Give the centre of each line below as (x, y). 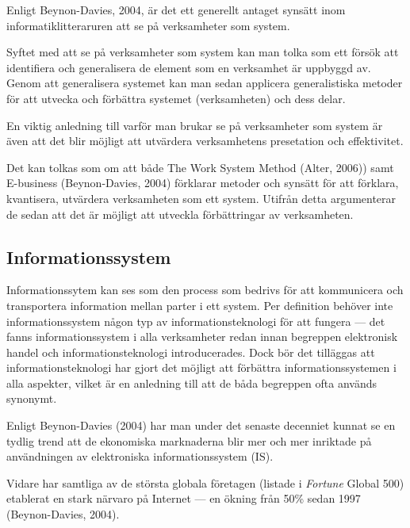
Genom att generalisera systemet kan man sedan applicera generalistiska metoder (205, 83)
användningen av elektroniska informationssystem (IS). (140, 456)
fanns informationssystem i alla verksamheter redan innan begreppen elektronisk (202, 337)
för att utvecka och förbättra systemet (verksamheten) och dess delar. (176, 98)
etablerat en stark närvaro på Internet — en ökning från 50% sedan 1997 (184, 498)
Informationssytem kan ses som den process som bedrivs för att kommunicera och (205, 290)
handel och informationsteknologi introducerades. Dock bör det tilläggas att (191, 352)
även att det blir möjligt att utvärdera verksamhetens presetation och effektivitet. (205, 141)
